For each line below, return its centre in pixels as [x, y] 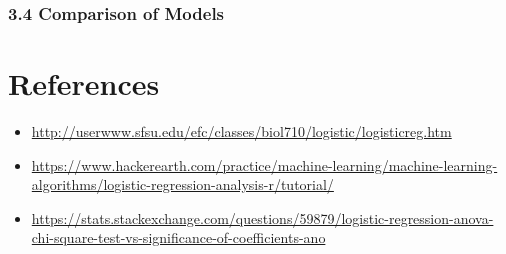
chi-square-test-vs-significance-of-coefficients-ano [178, 237]
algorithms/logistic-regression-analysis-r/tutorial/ [182, 184]
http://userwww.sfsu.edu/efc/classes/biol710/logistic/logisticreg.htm [241, 130]
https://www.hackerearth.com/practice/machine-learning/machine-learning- [264, 164]
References [84, 83]
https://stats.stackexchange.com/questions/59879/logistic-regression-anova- [262, 217]
